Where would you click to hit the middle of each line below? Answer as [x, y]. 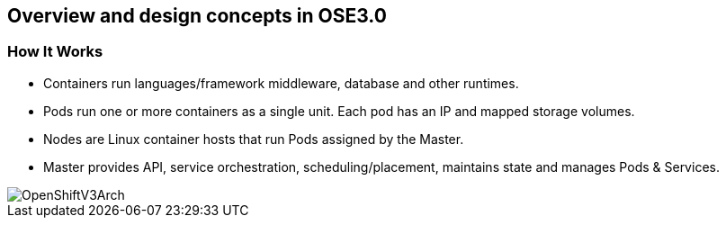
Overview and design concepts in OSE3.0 [197, 16]
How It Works [55, 52]
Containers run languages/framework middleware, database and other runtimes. [281, 83]
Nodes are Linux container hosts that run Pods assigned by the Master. [254, 139]
